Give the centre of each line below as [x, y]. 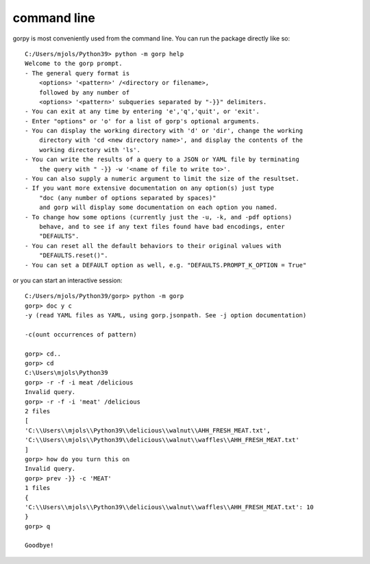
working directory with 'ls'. [89, 150]
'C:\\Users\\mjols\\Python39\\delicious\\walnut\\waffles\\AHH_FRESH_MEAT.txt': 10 [170, 507]
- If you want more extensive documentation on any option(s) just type [149, 188]
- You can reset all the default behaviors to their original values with [153, 246]
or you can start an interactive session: [67, 280]
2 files [38, 411]
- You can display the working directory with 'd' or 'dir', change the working [164, 131]
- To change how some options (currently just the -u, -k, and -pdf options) [159, 217]
